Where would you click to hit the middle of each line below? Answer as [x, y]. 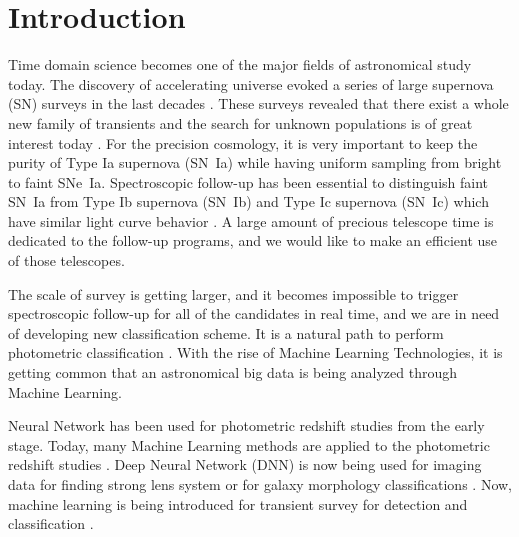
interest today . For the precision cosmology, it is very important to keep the [243, 142]
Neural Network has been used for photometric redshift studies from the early [246, 425]
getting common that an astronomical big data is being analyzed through [233, 372]
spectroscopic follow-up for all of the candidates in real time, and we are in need [254, 313]
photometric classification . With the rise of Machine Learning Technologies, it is [255, 352]
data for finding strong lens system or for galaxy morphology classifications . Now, [260, 484]
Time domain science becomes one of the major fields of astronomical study [240, 64]
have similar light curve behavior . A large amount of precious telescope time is [251, 220]
